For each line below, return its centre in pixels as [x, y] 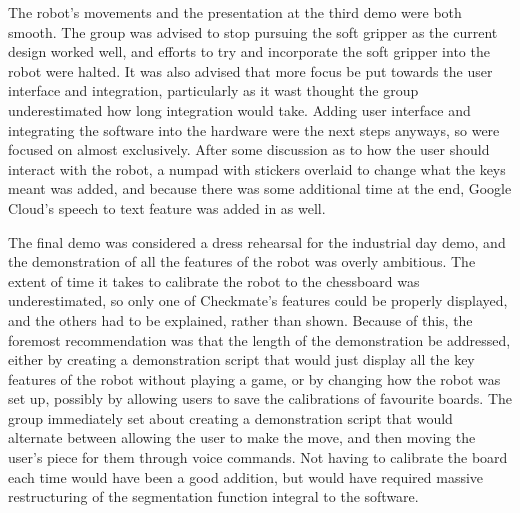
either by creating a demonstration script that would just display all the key [241, 359]
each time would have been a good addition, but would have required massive [246, 476]
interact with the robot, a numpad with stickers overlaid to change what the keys [257, 168]
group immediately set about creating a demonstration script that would [230, 417]
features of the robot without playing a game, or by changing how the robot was [254, 378]
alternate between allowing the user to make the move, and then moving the [242, 437]
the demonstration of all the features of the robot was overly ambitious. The [242, 261]
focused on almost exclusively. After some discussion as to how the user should [249, 149]
